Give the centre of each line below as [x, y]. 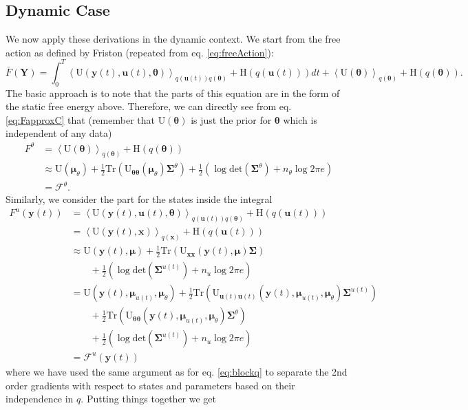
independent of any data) [59, 133]
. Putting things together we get [149, 399]
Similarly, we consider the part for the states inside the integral [139, 199]
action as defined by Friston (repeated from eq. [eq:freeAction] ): [140, 52]
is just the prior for [231, 119]
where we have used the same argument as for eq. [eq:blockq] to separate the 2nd [177, 371]
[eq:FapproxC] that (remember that [80, 119]
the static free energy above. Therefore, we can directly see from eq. [149, 106]
